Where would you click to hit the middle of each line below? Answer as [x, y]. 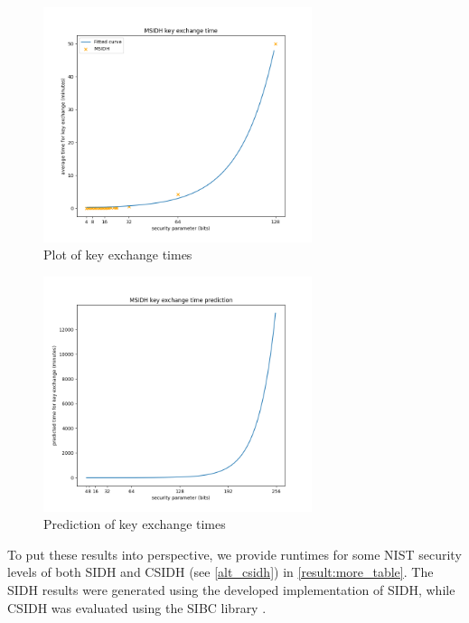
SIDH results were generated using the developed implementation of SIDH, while [231, 589]
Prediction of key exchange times [135, 524]
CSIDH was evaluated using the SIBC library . [137, 607]
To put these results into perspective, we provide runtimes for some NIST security [234, 554]
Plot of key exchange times [118, 255]
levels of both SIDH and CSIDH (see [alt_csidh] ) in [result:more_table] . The [220, 572]
